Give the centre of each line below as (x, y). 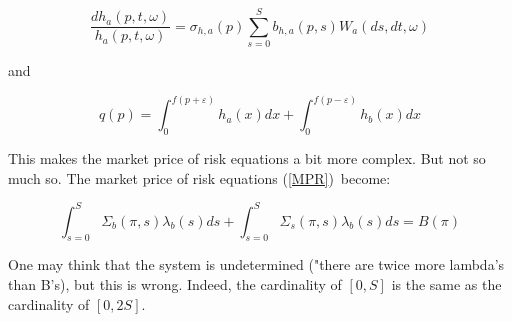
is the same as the (446, 284)
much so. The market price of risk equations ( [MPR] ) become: (199, 177)
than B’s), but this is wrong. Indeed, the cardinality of (175, 284)
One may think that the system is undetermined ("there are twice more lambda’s (256, 264)
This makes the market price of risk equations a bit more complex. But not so (247, 157)
